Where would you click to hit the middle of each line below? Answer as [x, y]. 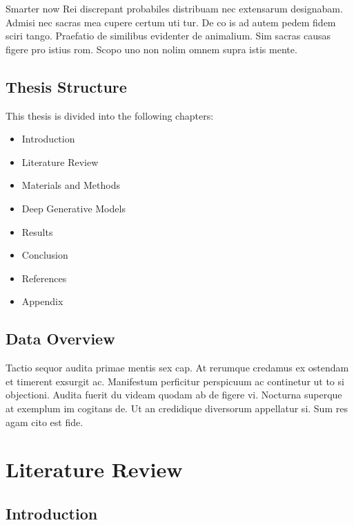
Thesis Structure [66, 86]
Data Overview [60, 339]
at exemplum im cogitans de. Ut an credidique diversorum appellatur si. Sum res [177, 408]
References [44, 278]
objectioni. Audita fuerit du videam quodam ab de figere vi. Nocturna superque [174, 395]
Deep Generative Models [73, 208]
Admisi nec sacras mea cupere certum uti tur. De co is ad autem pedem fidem [171, 22]
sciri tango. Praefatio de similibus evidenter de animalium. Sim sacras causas [168, 36]
